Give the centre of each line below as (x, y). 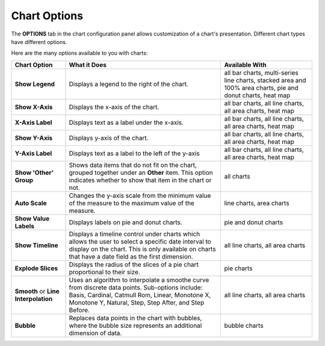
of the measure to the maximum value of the (132, 203)
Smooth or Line (37, 291)
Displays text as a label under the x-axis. (126, 122)
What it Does (88, 64)
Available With (246, 64)
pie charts (238, 268)
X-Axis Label (33, 122)
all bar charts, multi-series (262, 72)
